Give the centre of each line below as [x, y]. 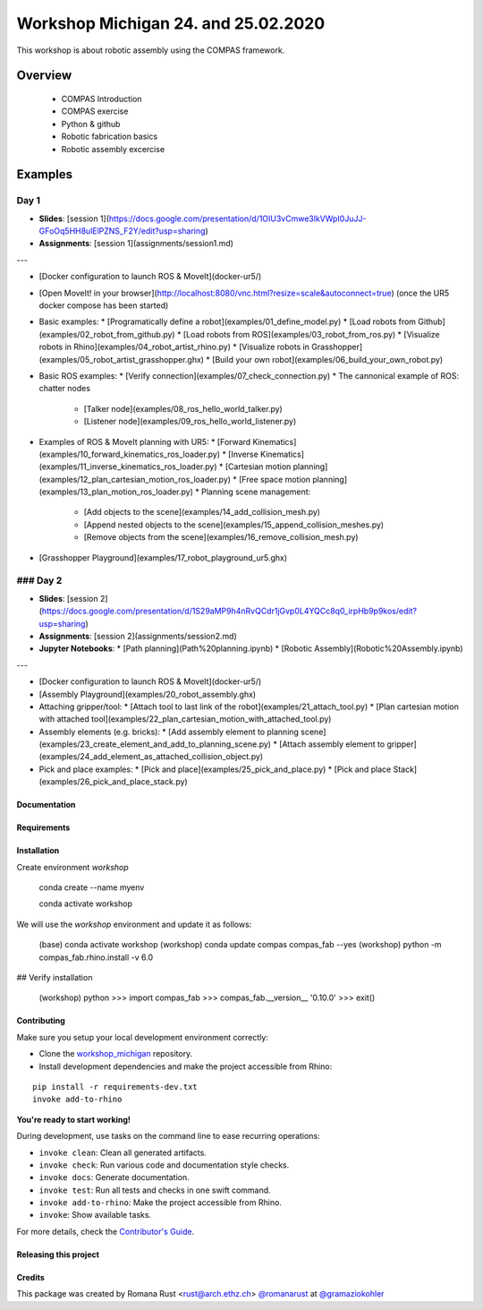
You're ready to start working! [74, 1119]
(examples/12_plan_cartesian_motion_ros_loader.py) [135, 479]
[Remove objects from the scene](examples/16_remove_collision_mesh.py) [221, 537]
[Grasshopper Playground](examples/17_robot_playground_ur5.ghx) [163, 557]
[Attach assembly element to [332, 744]
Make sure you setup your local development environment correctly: [142, 1037]
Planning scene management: [256, 492]
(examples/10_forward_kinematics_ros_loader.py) [130, 454]
